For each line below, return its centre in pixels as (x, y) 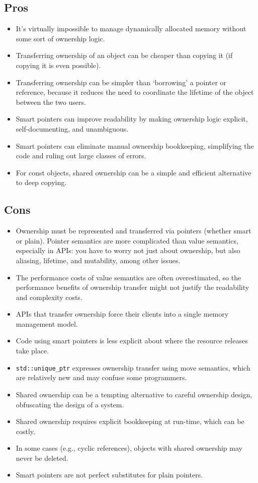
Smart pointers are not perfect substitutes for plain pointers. (109, 475)
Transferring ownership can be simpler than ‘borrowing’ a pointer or (121, 82)
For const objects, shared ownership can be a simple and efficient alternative (134, 172)
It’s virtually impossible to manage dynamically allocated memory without (131, 28)
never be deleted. (42, 458)
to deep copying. (41, 182)
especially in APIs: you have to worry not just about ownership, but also (128, 250)
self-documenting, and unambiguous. (72, 128)
